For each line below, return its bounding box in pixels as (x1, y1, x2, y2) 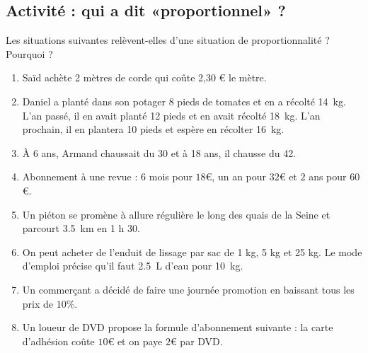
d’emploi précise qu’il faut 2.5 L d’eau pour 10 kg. (22, 258, 243, 273)
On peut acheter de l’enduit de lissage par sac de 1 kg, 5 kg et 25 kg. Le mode (22, 244, 362, 259)
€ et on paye (108, 333, 163, 348)
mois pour (149, 169, 192, 184)
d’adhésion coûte (22, 333, 95, 348)
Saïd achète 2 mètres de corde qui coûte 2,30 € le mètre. (22, 70, 267, 85)
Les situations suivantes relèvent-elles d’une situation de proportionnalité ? (6, 33, 330, 47)
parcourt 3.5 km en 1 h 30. (22, 221, 140, 236)
